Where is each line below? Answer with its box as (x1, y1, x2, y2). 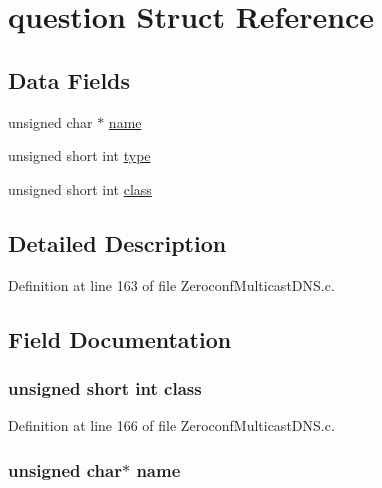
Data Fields (8, 64, 131, 95)
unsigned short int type (8, 145, 151, 166)
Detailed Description (8, 227, 227, 258)
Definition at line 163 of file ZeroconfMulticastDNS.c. (8, 274, 335, 295)
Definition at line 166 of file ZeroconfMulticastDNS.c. (8, 415, 335, 436)
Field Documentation (8, 323, 232, 354)
